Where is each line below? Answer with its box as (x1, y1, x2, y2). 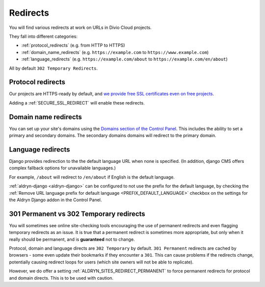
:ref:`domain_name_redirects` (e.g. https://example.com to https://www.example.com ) (21, 49, 209, 55)
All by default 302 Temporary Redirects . (9, 65, 98, 71)
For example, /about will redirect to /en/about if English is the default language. (9, 174, 175, 180)
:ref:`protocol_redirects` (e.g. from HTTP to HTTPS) (21, 42, 125, 49)
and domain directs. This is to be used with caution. (9, 275, 114, 281)
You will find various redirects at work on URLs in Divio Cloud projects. (9, 25, 152, 30)
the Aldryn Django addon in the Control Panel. (9, 197, 102, 203)
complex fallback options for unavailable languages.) (9, 165, 116, 171)
